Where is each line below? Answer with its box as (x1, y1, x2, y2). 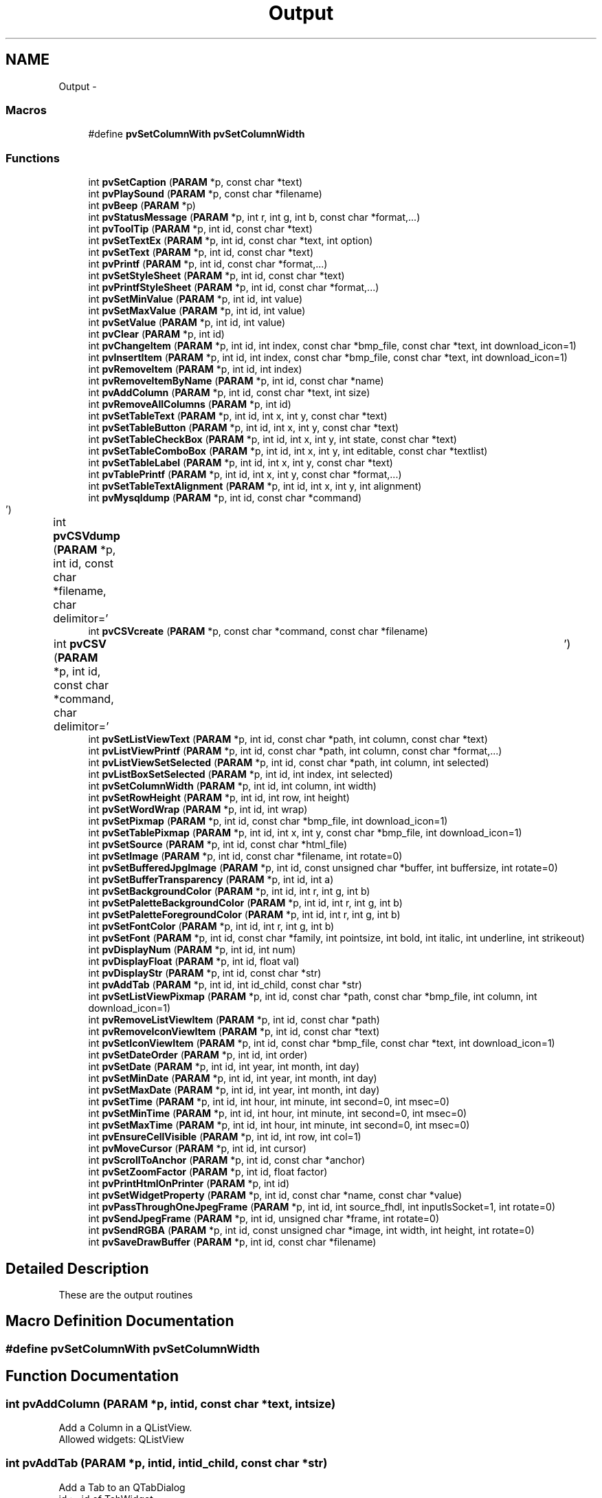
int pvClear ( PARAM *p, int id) (88, 328, 225, 340)
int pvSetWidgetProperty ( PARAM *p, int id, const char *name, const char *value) (88, 1189, 462, 1202)
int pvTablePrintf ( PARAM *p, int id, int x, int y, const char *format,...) (88, 468, 402, 481)
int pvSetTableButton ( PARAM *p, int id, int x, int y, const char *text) (88, 422, 399, 434)
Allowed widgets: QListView (58, 1433, 185, 1445)
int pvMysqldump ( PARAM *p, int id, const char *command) (88, 492, 362, 504)
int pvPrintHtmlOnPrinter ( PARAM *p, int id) (88, 1177, 290, 1190)
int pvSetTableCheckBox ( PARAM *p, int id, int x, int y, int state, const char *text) (88, 433, 457, 446)
